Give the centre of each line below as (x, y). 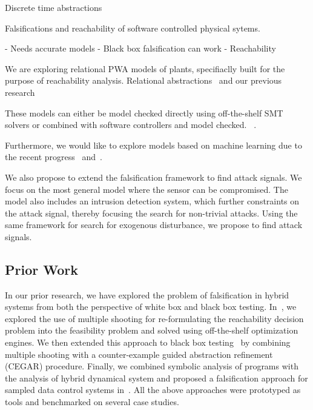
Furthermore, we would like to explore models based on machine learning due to (153, 145)
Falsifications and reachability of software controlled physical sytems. (133, 28)
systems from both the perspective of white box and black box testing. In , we (151, 307)
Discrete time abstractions (54, 7)
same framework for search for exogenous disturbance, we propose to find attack (154, 225)
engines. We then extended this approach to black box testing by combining (148, 342)
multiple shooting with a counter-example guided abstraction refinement (139, 354)
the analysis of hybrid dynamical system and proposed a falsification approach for (156, 378)
